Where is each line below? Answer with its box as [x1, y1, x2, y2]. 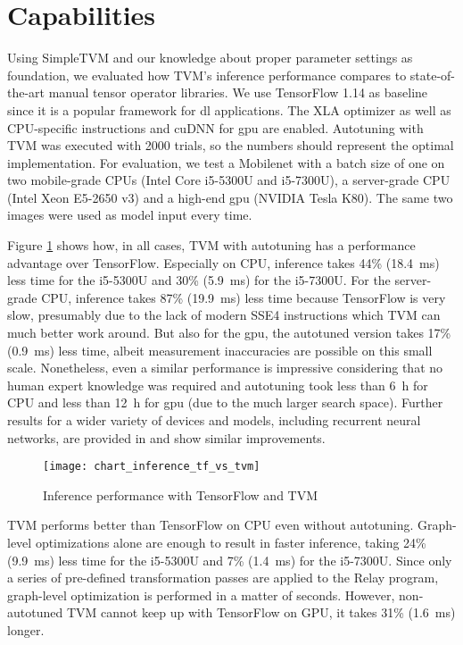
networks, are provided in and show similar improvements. [7, 428, 326, 447]
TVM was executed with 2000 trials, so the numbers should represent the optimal [7, 136, 454, 155]
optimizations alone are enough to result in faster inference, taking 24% [35, 533, 426, 552]
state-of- [409, 65, 456, 84]
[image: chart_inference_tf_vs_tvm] [43, 460, 260, 473]
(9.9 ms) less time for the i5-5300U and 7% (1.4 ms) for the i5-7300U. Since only [7, 550, 452, 569]
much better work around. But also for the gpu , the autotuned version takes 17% [7, 323, 451, 342]
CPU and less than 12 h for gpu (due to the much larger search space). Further [7, 393, 443, 412]
